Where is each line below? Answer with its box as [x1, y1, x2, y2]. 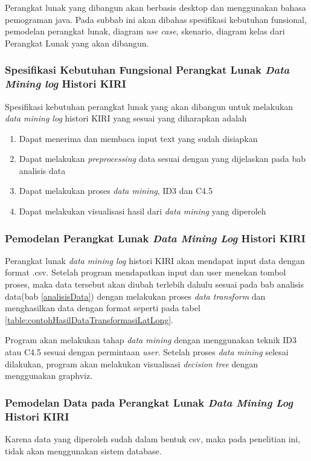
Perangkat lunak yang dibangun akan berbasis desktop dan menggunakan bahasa [5, 1, 306, 13]
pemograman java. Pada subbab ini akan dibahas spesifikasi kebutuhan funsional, [5, 13, 307, 25]
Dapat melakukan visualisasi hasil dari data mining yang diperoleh [19, 205, 266, 218]
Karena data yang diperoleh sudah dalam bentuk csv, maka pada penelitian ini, [5, 432, 301, 445]
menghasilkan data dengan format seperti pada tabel [5, 301, 200, 314]
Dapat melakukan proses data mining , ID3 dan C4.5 [19, 184, 213, 197]
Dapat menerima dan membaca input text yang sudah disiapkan [19, 132, 258, 144]
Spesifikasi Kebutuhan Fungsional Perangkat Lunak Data [5, 62, 290, 77]
